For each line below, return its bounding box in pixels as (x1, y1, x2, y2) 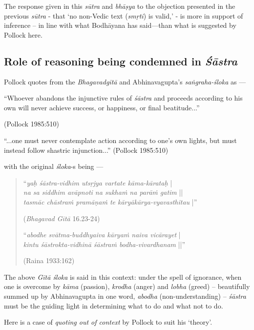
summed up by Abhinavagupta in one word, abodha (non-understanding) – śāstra (4, 291, 246, 301)
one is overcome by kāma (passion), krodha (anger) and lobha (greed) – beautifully (4, 281, 250, 291)
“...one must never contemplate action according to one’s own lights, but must (4, 135, 237, 145)
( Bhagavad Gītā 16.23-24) (23, 213, 100, 223)
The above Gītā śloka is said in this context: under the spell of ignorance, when (4, 271, 242, 282)
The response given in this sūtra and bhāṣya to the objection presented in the (4, 1, 235, 11)
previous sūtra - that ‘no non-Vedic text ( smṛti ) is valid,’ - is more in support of (4, 10, 243, 21)
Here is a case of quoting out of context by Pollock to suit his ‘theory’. (4, 317, 212, 327)
